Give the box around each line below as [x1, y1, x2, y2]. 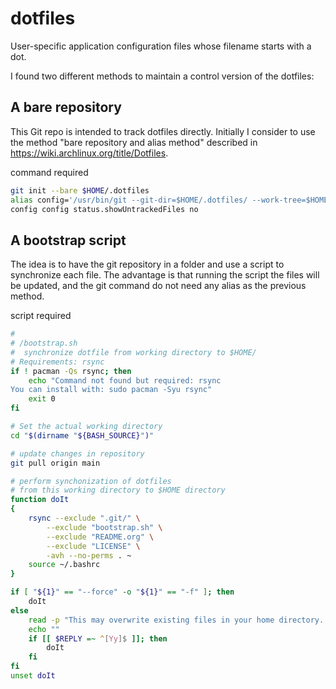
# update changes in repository [10, 448, 145, 459]
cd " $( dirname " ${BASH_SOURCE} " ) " [10, 430, 155, 441]
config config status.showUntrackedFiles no [10, 204, 199, 214]
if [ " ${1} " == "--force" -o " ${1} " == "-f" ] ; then [10, 587, 235, 597]
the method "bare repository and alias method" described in [10, 136, 258, 148]
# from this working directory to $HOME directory [10, 485, 226, 496]
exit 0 [28, 394, 56, 404]
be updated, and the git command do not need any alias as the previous [10, 280, 307, 292]
